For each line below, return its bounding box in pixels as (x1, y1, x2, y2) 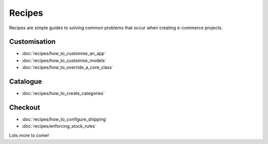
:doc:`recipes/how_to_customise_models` (21, 57, 107, 63)
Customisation (9, 38, 56, 46)
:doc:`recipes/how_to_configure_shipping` (21, 116, 108, 122)
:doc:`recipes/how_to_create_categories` (21, 91, 105, 96)
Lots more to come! (9, 132, 49, 138)
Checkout (9, 103, 40, 111)
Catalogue (9, 77, 42, 86)
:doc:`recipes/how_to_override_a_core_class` (21, 64, 114, 70)
